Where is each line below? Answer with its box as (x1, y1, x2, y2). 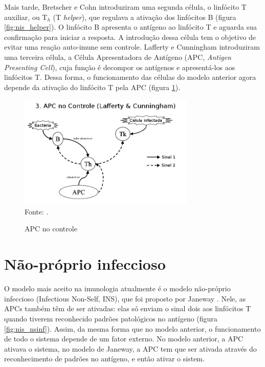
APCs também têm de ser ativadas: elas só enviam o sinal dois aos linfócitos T (4, 303, 251, 314)
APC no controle (25, 223, 77, 234)
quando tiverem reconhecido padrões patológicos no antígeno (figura (4, 313, 217, 323)
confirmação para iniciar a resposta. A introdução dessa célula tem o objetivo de (4, 31, 256, 42)
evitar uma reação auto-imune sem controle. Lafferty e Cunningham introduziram (4, 41, 260, 52)
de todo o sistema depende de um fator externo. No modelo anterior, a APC (4, 333, 244, 344)
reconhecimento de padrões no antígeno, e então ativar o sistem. (4, 353, 205, 364)
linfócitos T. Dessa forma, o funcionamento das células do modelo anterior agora (4, 72, 256, 82)
